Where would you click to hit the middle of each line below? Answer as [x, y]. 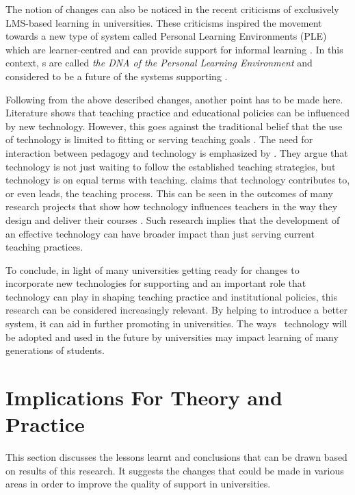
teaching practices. [44, 247]
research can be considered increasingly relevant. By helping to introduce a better [177, 310]
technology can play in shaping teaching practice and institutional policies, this [171, 296]
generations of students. [55, 350]
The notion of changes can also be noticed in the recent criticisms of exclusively [172, 9]
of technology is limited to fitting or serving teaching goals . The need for [159, 139]
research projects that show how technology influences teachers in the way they [172, 206]
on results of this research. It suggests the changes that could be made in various [175, 470]
